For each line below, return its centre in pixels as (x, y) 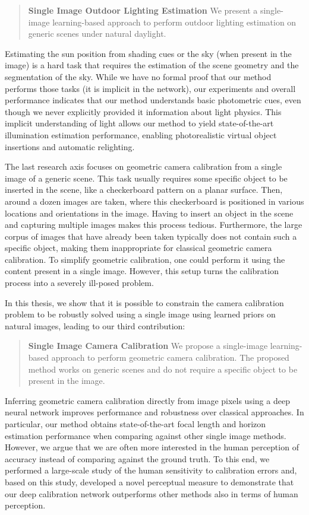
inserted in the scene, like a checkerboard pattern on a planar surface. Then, (144, 190)
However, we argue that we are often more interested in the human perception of (152, 447)
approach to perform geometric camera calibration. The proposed (170, 357)
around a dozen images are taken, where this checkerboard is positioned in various (154, 201)
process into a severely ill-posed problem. (79, 283)
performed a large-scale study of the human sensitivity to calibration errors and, (151, 470)
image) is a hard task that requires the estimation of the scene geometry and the (152, 65)
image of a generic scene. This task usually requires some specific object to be (146, 178)
